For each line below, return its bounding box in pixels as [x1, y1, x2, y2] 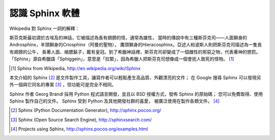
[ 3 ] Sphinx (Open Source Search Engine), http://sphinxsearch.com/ [11, 117, 152, 123]
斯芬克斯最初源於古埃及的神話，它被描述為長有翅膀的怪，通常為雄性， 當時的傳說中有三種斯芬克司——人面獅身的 [9, 34, 247, 41]
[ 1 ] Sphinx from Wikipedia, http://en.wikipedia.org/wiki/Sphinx [11, 65, 141, 71]
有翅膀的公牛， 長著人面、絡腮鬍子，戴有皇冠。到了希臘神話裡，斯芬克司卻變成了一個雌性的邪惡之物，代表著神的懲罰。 [9, 49, 261, 55]
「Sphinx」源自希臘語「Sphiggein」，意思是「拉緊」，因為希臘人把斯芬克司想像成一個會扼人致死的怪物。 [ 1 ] [9, 56, 234, 62]
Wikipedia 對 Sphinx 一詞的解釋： [9, 25, 80, 31]
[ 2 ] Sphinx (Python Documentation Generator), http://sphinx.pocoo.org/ [11, 107, 161, 114]
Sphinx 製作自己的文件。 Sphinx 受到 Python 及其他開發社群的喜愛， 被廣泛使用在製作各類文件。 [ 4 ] [9, 98, 220, 104]
